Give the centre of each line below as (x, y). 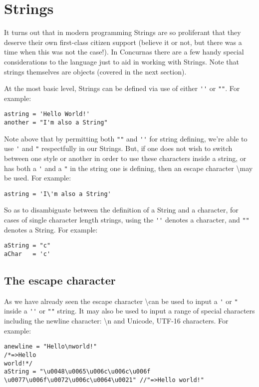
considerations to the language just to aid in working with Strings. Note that (122, 61)
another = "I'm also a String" (56, 122)
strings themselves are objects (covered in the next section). (95, 71)
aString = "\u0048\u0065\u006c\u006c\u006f (77, 372)
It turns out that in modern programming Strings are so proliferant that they (123, 32)
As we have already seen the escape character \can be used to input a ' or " (121, 301)
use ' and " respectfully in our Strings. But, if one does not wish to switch (118, 148)
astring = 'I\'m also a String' (58, 194)
